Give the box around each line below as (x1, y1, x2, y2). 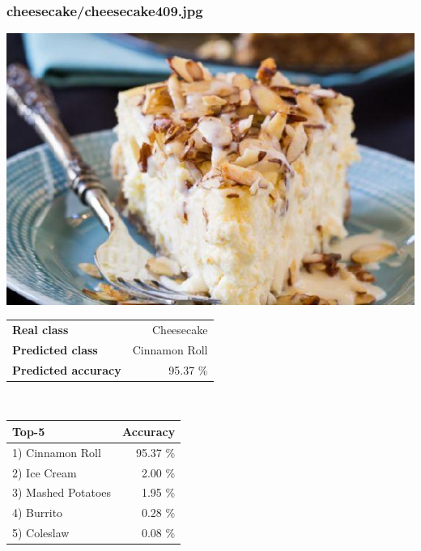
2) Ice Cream (12, 464, 77, 481)
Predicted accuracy (12, 361, 121, 378)
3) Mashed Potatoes (12, 484, 112, 501)
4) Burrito (12, 504, 63, 521)
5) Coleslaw (12, 524, 70, 541)
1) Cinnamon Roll (12, 443, 101, 460)
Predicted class (12, 341, 98, 358)
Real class (12, 320, 69, 337)
